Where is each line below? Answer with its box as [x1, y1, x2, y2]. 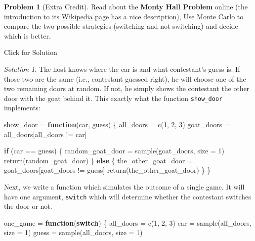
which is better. [4, 30, 51, 41]
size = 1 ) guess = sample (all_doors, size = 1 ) [4, 227, 143, 238]
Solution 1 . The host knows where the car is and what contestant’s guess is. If [4, 63, 240, 74]
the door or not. [4, 201, 52, 211]
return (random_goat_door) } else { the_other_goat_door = [4, 155, 193, 165]
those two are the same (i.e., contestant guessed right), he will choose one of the [4, 73, 246, 84]
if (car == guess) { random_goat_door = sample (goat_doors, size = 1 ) [4, 145, 224, 156]
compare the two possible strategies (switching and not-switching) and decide [4, 21, 238, 31]
